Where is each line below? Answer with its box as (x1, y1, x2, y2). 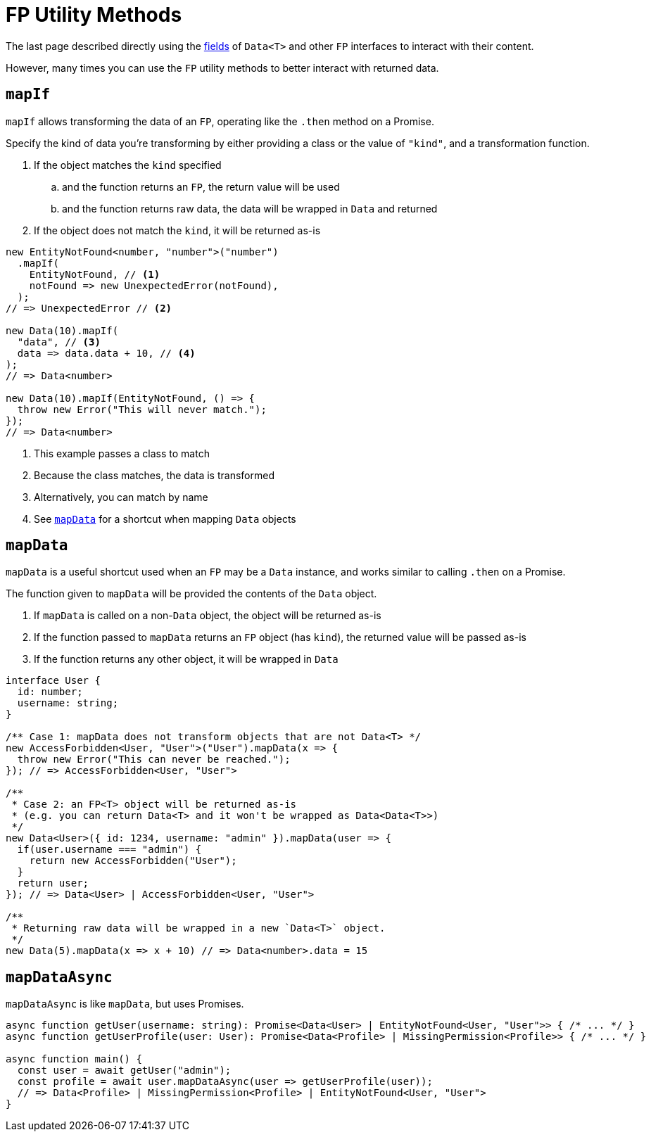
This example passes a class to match (34, 447, 210, 459)
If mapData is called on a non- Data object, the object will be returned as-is (34, 609, 381, 622)
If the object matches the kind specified (34, 158, 222, 171)
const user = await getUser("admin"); (17, 1065, 232, 1076)
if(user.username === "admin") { (17, 844, 202, 856)
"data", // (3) (17, 336, 101, 348)
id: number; (17, 686, 83, 698)
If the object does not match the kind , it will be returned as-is (34, 224, 321, 236)
